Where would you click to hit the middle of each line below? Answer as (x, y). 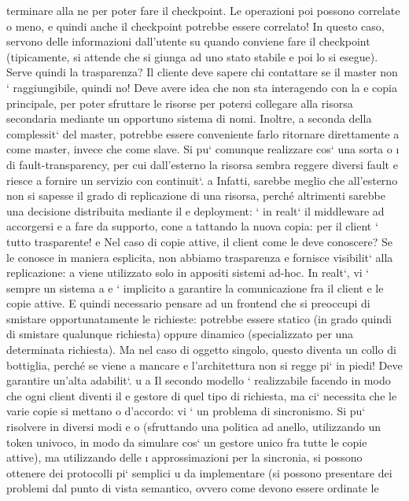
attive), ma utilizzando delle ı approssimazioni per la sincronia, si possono (184, 457)
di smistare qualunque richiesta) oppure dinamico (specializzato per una (180, 334)
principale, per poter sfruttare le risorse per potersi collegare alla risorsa (180, 103)
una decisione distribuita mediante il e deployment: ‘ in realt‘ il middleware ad (195, 210)
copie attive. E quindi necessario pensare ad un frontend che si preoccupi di (188, 303)
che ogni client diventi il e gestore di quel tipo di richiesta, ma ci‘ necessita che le (202, 395)
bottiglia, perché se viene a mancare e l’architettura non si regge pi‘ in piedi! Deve (204, 365)
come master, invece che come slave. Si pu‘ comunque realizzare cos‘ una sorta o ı (203, 149)
